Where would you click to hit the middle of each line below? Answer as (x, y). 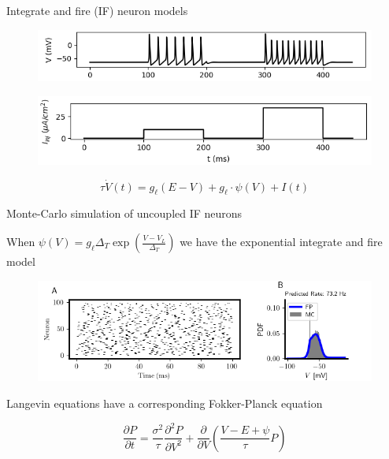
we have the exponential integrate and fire (281, 242)
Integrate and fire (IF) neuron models (97, 10)
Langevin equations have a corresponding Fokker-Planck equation (165, 403)
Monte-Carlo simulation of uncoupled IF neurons (124, 213)
